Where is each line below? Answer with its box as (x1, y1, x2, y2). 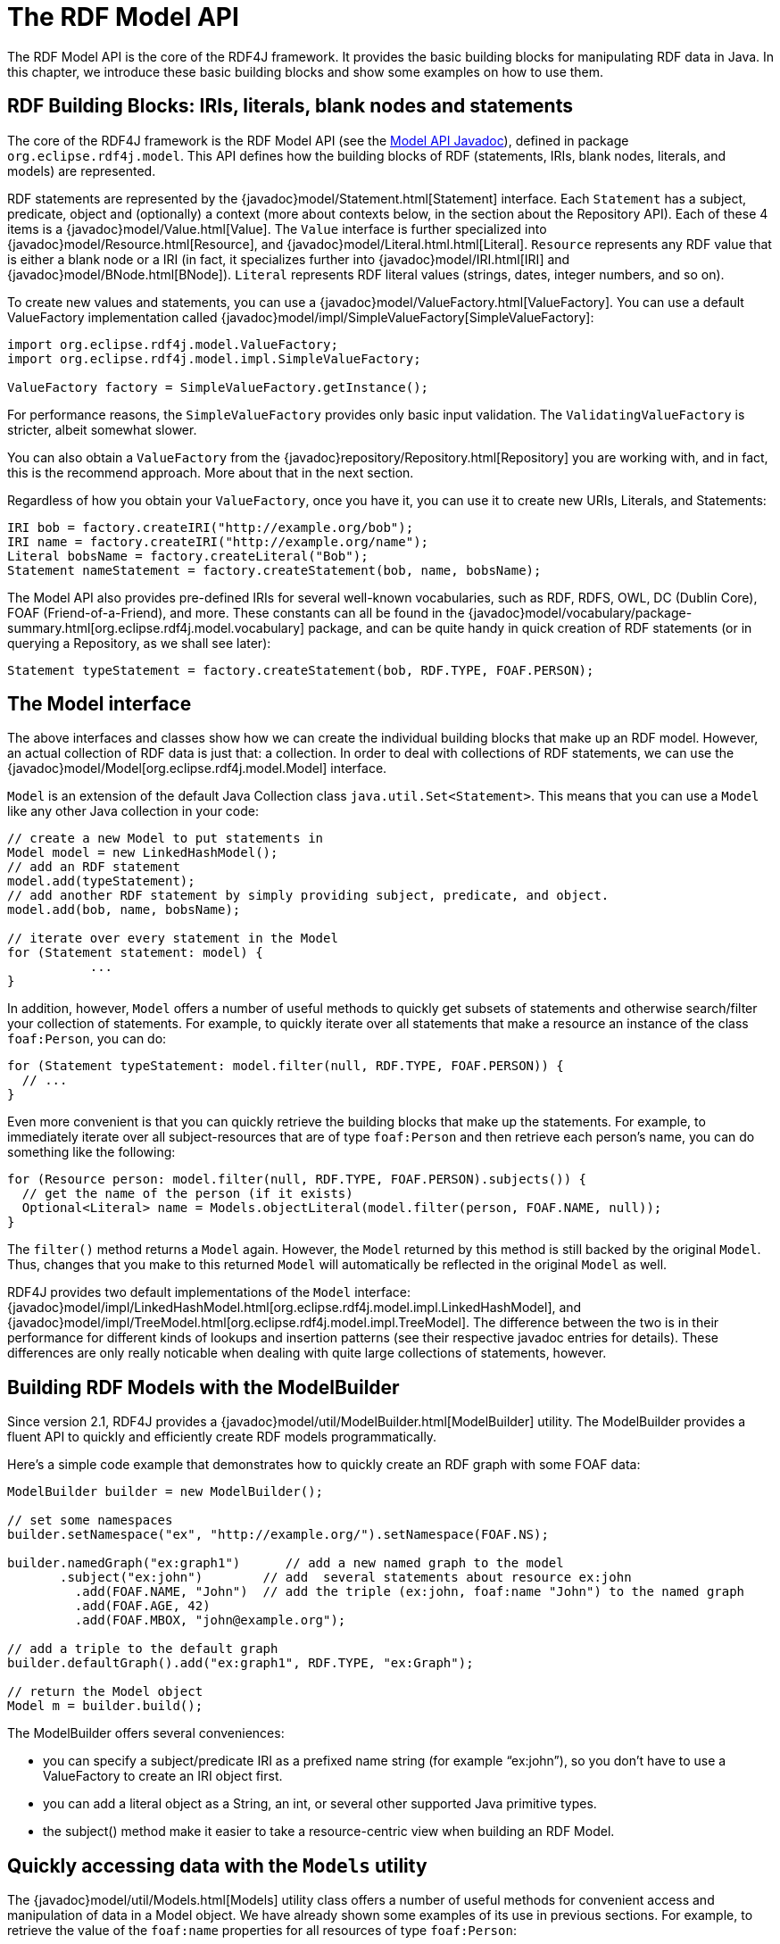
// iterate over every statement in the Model (7, 931, 338, 946)
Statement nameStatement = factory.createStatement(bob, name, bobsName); (7, 562, 542, 577)
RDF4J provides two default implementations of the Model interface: (7, 1284, 411, 1300)
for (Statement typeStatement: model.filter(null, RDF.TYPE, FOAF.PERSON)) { (7, 1059, 564, 1074)
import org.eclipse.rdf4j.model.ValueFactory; (7, 336, 338, 352)
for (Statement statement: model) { (7, 945, 263, 960)
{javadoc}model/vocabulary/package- (468, 604, 693, 620)
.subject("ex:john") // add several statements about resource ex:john (60, 1570, 632, 1585)
